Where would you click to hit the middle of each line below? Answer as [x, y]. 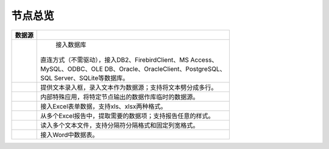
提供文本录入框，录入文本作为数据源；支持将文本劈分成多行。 [129, 87]
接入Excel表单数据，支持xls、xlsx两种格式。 [104, 106]
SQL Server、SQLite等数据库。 [85, 78]
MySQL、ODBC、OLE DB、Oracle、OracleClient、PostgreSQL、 [133, 68]
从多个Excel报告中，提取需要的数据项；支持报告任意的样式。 [127, 116]
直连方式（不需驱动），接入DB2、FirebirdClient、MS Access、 [129, 59]
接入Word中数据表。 [69, 134]
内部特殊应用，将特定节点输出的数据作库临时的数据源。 [120, 97]
